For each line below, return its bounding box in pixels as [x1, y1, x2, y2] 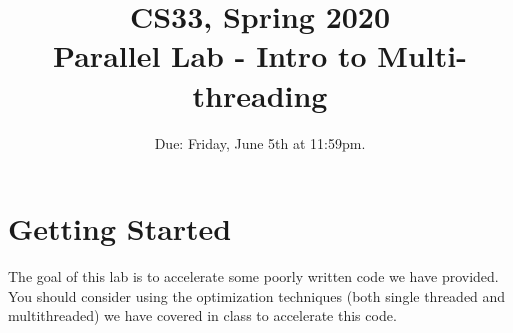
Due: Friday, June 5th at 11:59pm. [154, 132, 366, 153]
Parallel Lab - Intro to [53, 35, 367, 76]
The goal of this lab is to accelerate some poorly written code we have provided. [8, 266, 499, 287]
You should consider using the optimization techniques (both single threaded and [8, 285, 506, 306]
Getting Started [8, 208, 232, 249]
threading [192, 74, 328, 115]
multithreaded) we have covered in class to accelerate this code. [8, 305, 397, 326]
